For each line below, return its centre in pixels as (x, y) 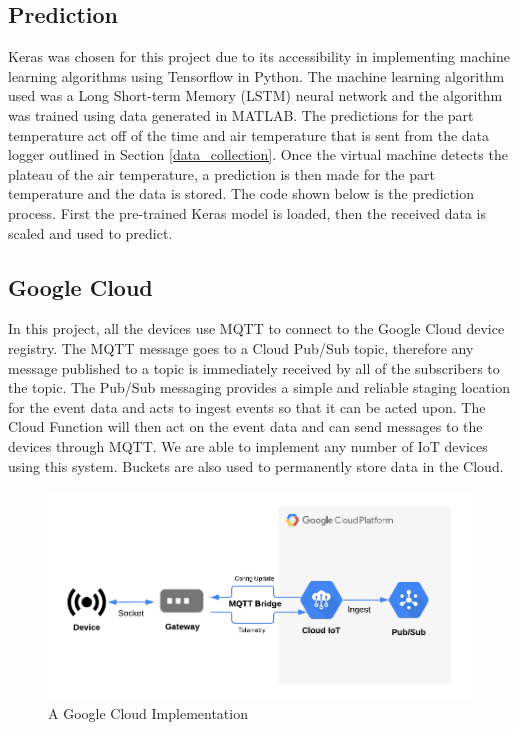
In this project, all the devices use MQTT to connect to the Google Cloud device (256, 328)
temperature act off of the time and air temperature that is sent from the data (249, 134)
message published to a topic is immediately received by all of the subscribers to (254, 367)
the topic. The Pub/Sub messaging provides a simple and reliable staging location (259, 387)
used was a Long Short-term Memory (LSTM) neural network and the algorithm (255, 95)
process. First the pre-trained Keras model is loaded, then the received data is (247, 212)
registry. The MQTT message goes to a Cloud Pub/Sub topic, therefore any (241, 347)
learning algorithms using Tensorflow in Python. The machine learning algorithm (256, 75)
